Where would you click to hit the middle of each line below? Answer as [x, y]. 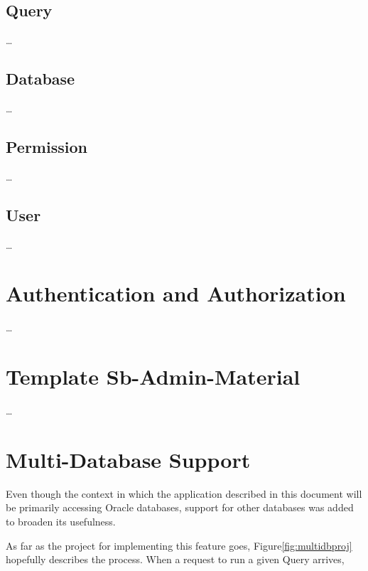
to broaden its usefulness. [61, 521]
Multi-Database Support [128, 459]
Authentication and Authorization [176, 293]
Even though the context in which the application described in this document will [184, 493]
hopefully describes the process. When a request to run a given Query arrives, [175, 559]
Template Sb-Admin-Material [153, 377]
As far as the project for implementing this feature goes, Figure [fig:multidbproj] [179, 545]
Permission [47, 146]
